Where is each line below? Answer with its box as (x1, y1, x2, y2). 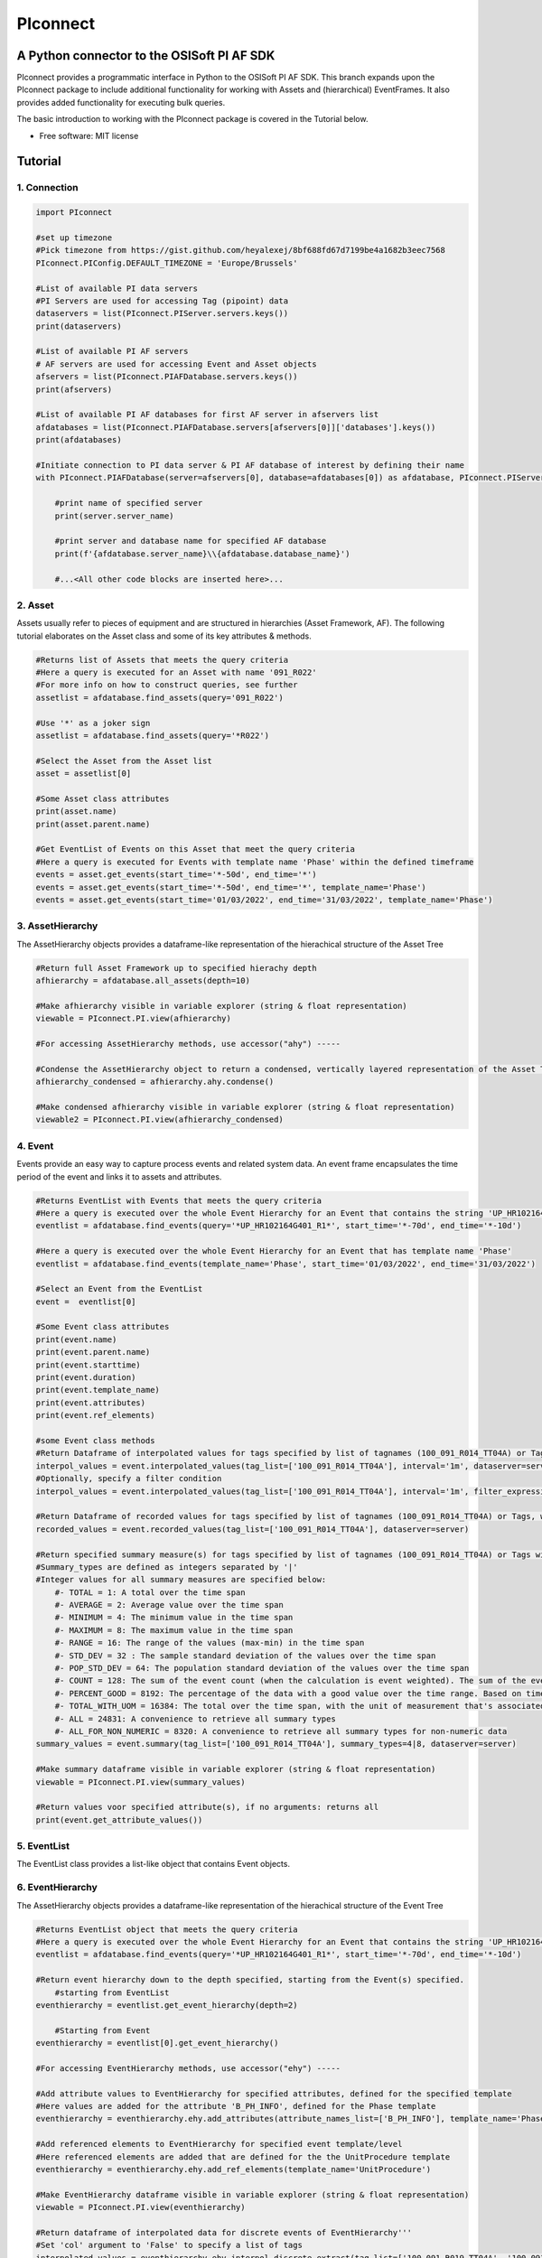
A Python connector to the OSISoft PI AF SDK (16, 48, 276, 63)
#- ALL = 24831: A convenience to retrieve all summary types (54, 1713, 336, 1724)
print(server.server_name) (54, 510, 175, 521)
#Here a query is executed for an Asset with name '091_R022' (35, 667, 317, 677)
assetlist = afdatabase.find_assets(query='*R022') (35, 730, 270, 741)
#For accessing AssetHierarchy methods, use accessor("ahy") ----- (35, 1039, 341, 1050)
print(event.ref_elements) (35, 1410, 155, 1421)
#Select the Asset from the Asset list (35, 755, 212, 766)
